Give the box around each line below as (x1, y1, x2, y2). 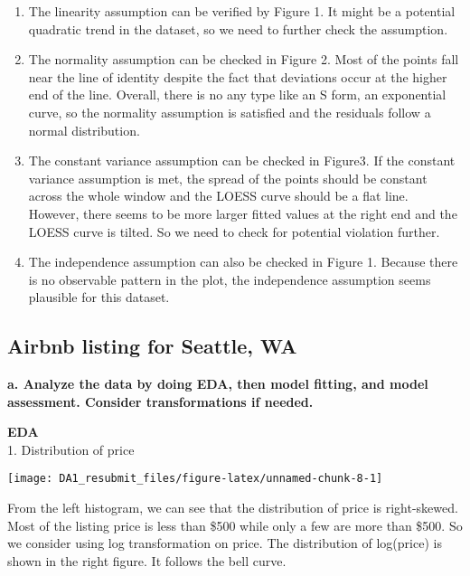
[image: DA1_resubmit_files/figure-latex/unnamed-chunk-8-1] (7, 472, 383, 486)
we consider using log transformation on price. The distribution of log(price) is (7, 534, 442, 552)
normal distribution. (28, 120, 140, 139)
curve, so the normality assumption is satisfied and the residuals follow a (28, 102, 431, 121)
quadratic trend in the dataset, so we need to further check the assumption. (28, 19, 448, 38)
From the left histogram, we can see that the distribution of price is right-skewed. (7, 498, 458, 517)
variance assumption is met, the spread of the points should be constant (28, 168, 428, 187)
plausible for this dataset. (28, 288, 170, 307)
